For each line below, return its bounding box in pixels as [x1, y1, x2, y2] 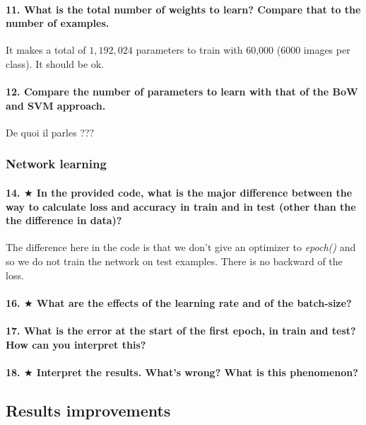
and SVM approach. [6, 98, 106, 112]
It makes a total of [6, 42, 86, 57]
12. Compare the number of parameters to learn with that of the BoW [6, 84, 358, 99]
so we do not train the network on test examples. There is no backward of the [6, 253, 343, 268]
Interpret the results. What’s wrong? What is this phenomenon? [36, 364, 358, 379]
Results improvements [6, 399, 171, 421]
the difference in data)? [6, 213, 122, 228]
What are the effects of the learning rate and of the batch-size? [36, 295, 352, 310]
